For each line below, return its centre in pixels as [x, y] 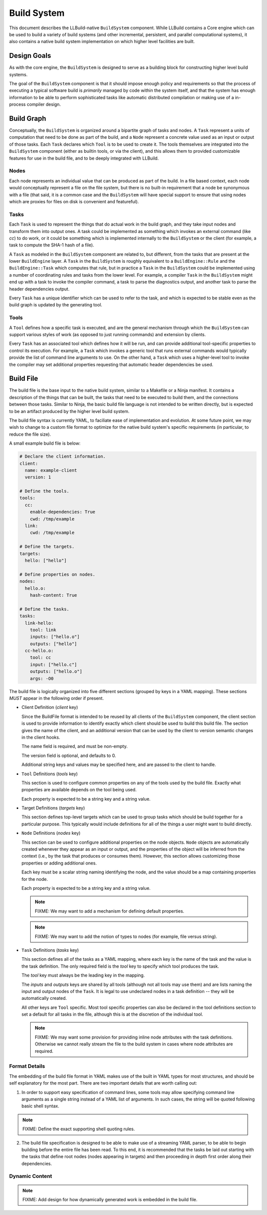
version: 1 [38, 477]
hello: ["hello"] [46, 560]
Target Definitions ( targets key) [53, 808]
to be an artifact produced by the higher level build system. [69, 411]
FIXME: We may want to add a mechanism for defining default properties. [110, 911]
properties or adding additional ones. [59, 863]
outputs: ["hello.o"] [56, 671]
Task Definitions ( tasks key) [50, 950]
